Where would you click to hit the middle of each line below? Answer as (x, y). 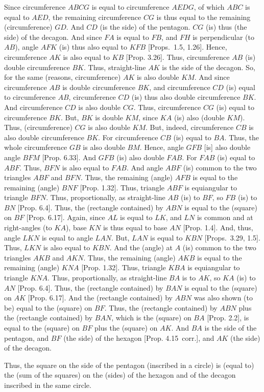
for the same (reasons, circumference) (63, 77)
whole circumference (36, 147)
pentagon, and (27, 337)
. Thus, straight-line (115, 67)
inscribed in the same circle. (48, 385)
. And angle (145, 167)
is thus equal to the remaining (203, 17)
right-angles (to (28, 227)
